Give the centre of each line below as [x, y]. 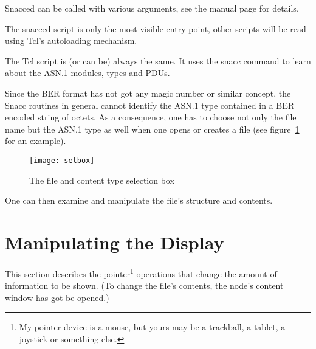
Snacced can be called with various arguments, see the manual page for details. [152, 8]
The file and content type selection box [102, 180]
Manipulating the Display [115, 242]
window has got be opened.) [57, 297]
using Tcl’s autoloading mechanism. [71, 40]
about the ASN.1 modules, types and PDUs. [88, 73]
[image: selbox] [62, 160]
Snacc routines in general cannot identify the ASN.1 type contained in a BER [149, 105]
